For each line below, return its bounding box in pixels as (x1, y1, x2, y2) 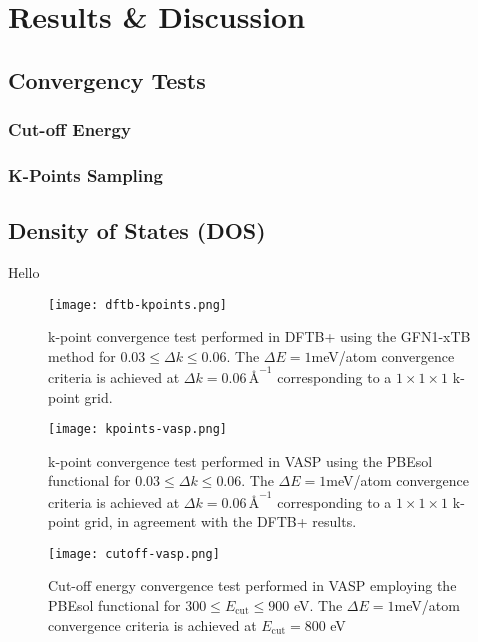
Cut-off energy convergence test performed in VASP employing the (48, 575, 457, 596)
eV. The (293, 594, 343, 615)
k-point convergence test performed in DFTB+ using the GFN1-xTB (48, 326, 471, 347)
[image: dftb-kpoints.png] (48, 297, 227, 312)
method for (48, 345, 116, 366)
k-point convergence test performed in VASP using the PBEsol (48, 450, 433, 471)
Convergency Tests (8, 64, 206, 95)
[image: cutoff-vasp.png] (48, 546, 220, 561)
